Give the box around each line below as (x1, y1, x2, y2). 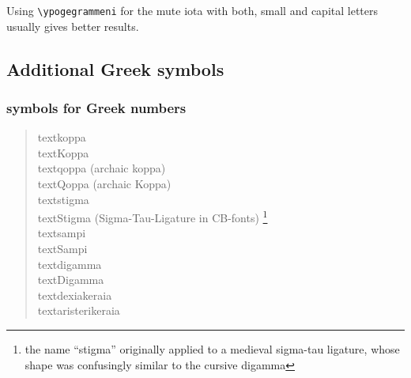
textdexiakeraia (37, 286, 112, 303)
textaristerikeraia (37, 302, 120, 319)
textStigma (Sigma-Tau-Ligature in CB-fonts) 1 (37, 207, 268, 225)
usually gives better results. (6, 17, 139, 34)
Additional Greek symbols (6, 56, 224, 81)
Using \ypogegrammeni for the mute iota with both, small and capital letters (6, 2, 378, 18)
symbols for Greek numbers (6, 97, 187, 117)
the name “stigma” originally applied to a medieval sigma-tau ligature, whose (25, 341, 400, 357)
